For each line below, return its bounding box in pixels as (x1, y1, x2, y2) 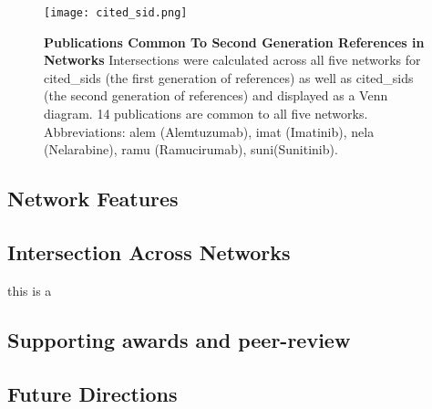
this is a (7, 280, 52, 299)
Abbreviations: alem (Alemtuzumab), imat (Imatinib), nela (44, 121, 375, 141)
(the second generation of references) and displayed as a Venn (44, 86, 388, 105)
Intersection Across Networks (7, 237, 291, 266)
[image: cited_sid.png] (44, 6, 188, 19)
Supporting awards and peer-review (7, 325, 351, 353)
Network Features (7, 184, 179, 213)
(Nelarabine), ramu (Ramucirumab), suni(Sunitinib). (44, 140, 338, 159)
